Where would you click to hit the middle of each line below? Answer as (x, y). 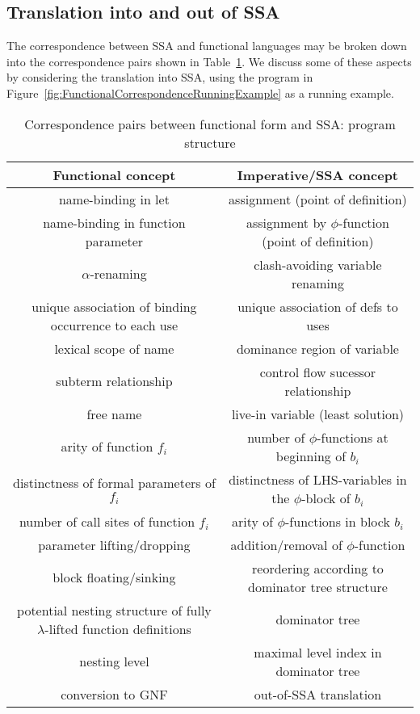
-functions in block (338, 521)
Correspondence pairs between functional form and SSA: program (210, 124)
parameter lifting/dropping (114, 544)
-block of (326, 498)
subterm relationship (114, 381)
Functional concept (114, 174)
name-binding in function (114, 222)
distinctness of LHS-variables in (318, 479)
